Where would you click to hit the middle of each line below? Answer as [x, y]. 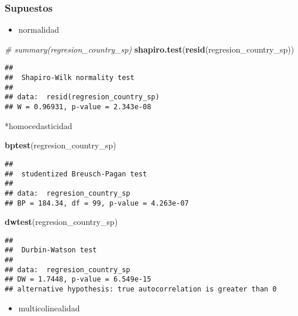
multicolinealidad [49, 308]
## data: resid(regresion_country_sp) [82, 97]
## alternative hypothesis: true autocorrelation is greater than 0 [141, 289]
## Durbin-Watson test [51, 250]
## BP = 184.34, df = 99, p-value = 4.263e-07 [97, 203]
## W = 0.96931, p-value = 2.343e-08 [78, 107]
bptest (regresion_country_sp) [60, 145]
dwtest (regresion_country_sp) [61, 222]
